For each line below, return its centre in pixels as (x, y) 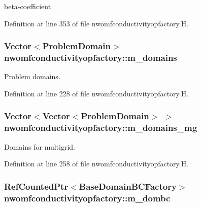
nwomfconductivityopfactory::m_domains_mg (101, 128)
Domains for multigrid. (40, 146)
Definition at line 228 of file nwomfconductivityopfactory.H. (96, 93)
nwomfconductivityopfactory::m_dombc (87, 198)
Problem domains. (32, 76)
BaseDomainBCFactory (128, 186)
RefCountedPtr (36, 186)
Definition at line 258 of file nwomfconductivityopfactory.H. (96, 164)
